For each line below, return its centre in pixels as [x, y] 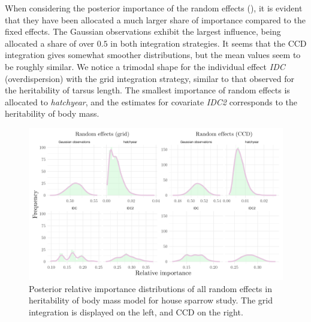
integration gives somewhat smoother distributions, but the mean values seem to [153, 55]
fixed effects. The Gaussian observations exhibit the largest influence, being [143, 31]
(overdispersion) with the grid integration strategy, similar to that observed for [150, 78]
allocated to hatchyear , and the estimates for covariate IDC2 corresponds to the [151, 101]
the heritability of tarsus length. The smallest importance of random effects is [147, 90]
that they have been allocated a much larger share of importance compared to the [155, 19]
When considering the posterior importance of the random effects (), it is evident [154, 8]
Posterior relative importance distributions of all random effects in [150, 288]
